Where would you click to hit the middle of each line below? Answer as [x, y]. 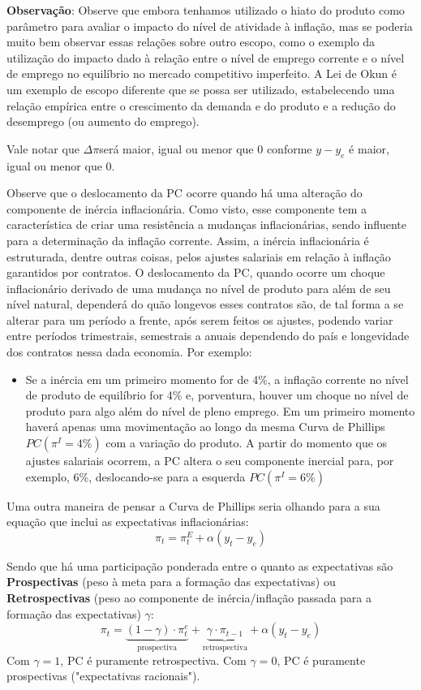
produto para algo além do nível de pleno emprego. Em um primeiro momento [220, 410]
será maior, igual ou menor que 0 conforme [206, 148]
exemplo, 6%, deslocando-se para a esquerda [135, 476]
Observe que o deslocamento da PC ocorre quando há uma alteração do [185, 193]
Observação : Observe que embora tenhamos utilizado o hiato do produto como [206, 10]
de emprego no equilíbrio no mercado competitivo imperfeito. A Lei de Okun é [202, 73]
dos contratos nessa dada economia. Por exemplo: [129, 352]
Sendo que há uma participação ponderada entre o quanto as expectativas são [200, 565]
